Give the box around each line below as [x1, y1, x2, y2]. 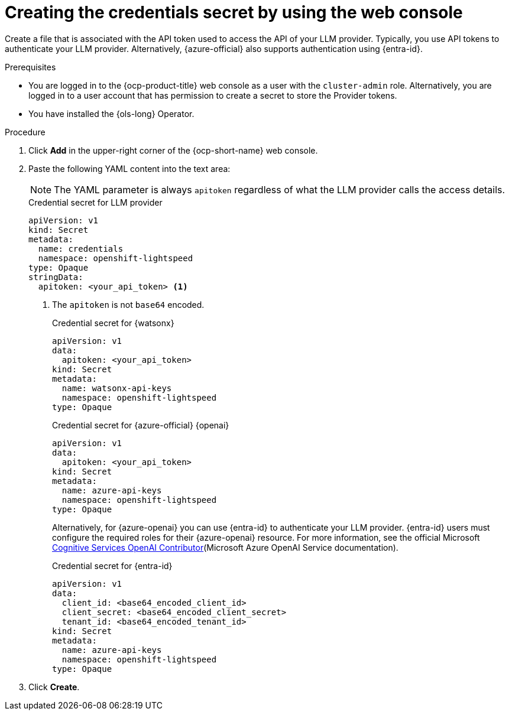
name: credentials [38, 243, 124, 253]
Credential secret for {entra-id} [52, 560, 173, 571]
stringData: [28, 272, 83, 282]
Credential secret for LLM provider [28, 197, 163, 207]
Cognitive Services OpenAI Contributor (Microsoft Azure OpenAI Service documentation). [52, 542, 398, 552]
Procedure [5, 126, 46, 137]
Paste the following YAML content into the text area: [28, 163, 231, 174]
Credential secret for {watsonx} [52, 317, 174, 328]
